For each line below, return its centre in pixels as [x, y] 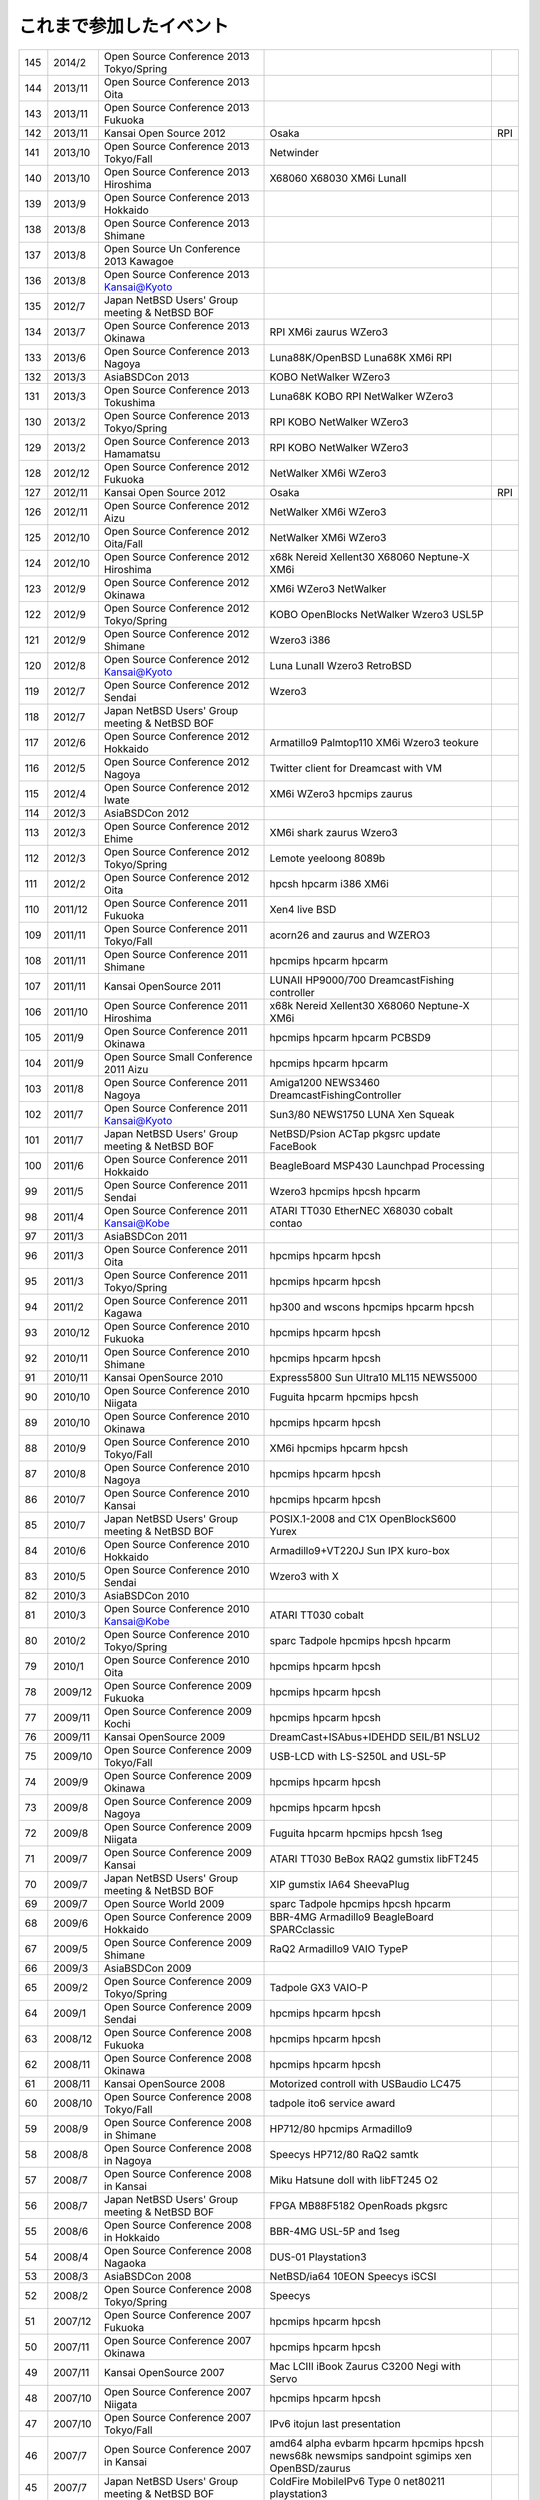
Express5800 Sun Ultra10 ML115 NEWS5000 [373, 1377]
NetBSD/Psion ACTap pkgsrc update [355, 1133]
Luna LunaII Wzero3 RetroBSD [340, 665]
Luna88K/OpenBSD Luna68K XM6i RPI [360, 357]
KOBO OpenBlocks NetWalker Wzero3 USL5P [376, 614]
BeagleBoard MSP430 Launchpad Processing [377, 1165]
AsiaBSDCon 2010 [146, 1595]
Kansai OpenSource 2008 [164, 2083]
